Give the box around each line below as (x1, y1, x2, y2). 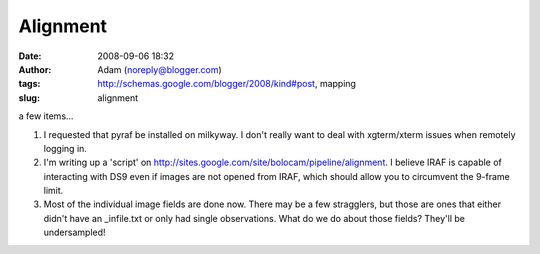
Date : (18, 50, 42, 62)
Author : (18, 63, 52, 75)
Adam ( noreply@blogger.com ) (97, 63, 222, 75)
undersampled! (43, 226, 106, 239)
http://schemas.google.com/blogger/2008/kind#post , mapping (97, 78, 357, 90)
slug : (18, 91, 40, 104)
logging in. (43, 142, 87, 154)
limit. (43, 185, 64, 197)
